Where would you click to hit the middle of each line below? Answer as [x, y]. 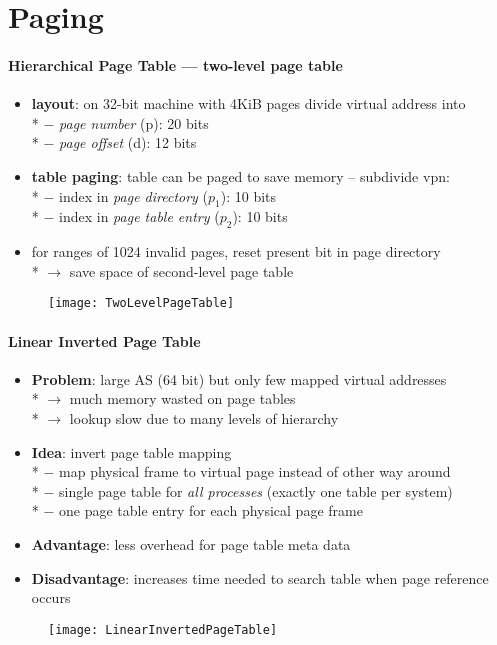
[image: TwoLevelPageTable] [141, 303]
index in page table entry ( [139, 216]
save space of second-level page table [181, 270]
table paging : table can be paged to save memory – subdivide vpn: [240, 175]
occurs [51, 597]
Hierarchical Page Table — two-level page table [175, 64]
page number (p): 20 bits [134, 122]
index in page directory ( [134, 195]
